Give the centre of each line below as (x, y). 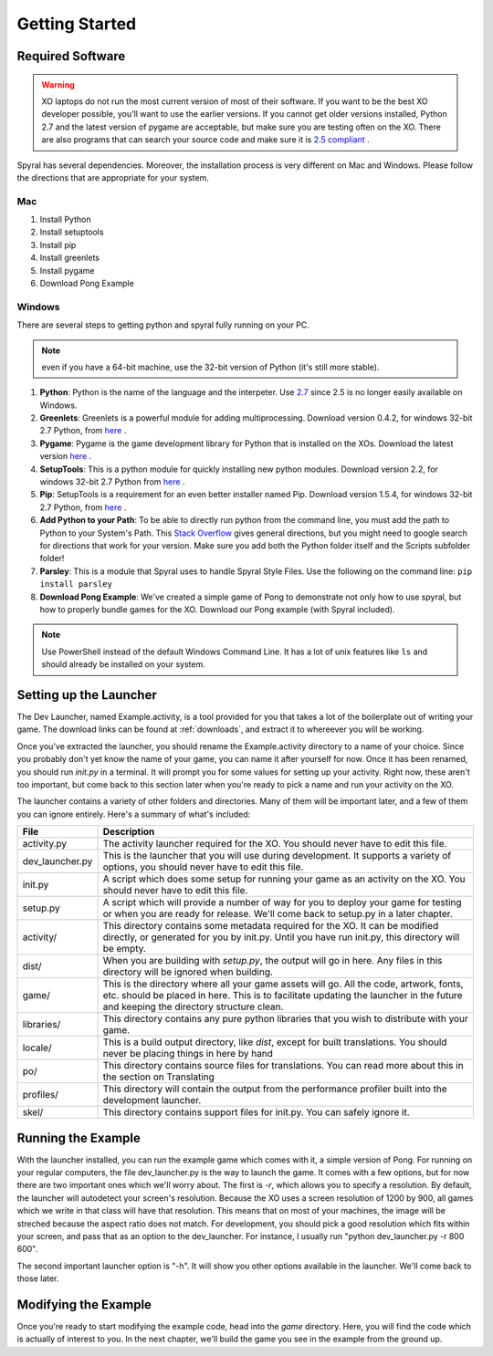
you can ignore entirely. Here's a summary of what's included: (134, 814)
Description (129, 832)
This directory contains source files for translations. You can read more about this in (283, 1066)
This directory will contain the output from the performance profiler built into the (275, 1089)
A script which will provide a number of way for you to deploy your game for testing (282, 902)
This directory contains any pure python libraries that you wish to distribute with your (286, 1019)
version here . (66, 456)
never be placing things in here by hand (188, 1054)
